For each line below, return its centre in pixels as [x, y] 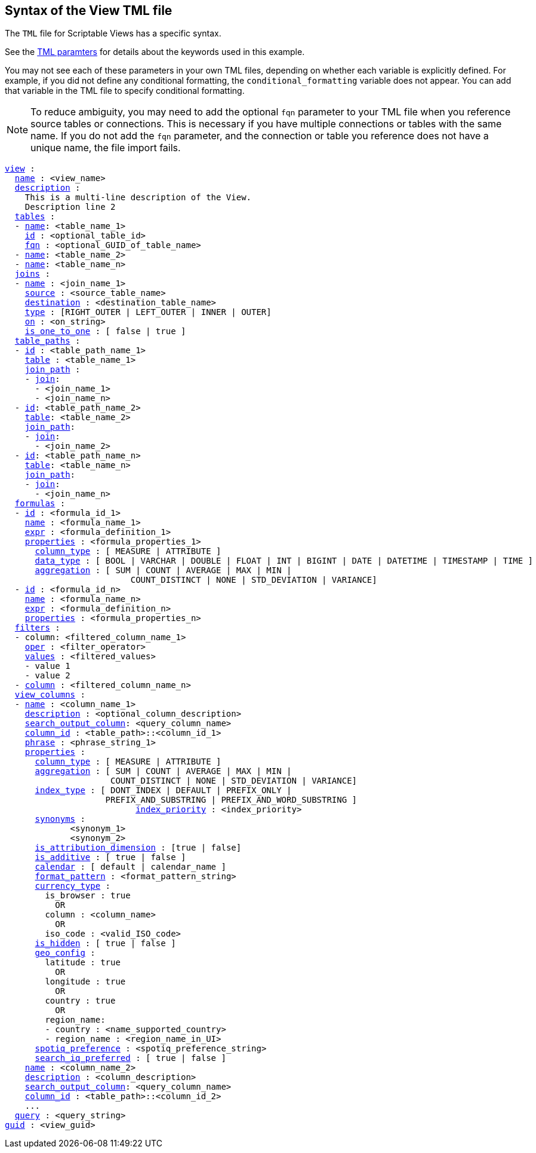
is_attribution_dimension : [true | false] [138, 848]
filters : [37, 628]
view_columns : [50, 695]
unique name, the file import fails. [106, 148]
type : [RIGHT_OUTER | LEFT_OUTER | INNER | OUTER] [148, 312]
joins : [32, 274]
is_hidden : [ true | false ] [105, 943]
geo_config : [65, 953]
